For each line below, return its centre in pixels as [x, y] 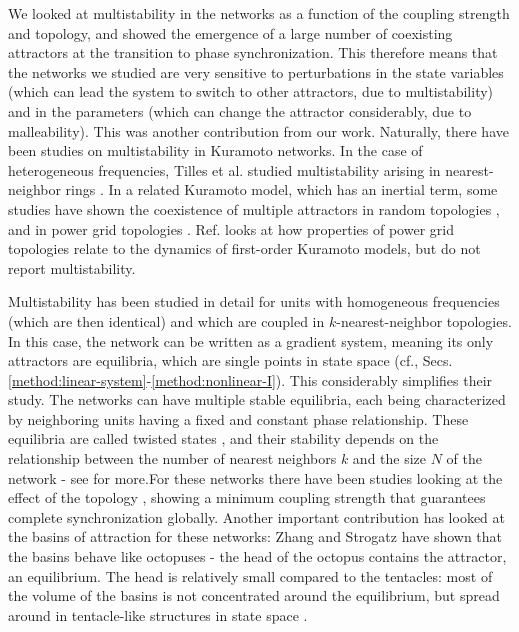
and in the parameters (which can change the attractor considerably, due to [240, 110]
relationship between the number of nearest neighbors [172, 458]
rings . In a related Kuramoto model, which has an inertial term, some [281, 189]
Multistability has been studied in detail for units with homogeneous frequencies [254, 301]
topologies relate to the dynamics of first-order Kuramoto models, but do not [244, 248]
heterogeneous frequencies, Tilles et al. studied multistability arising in [224, 169]
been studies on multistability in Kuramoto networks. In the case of [215, 150]
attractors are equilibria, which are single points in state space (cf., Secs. [230, 360]
